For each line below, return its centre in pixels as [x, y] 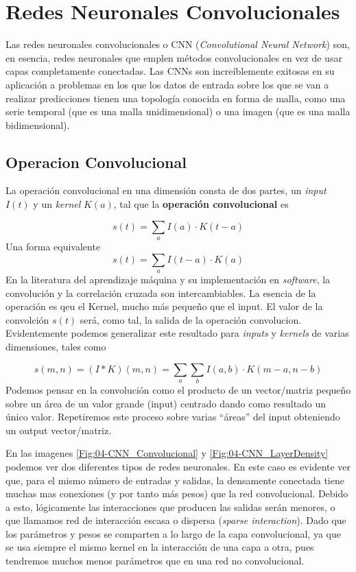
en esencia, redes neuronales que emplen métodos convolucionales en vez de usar [174, 57]
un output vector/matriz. [59, 430]
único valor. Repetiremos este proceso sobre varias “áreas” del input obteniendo [173, 417]
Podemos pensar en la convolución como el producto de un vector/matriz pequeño [178, 389]
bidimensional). [38, 124]
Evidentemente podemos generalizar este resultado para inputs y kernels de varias [177, 333]
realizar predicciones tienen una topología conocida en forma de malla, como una [176, 98]
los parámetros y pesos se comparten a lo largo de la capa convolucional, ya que [173, 533]
